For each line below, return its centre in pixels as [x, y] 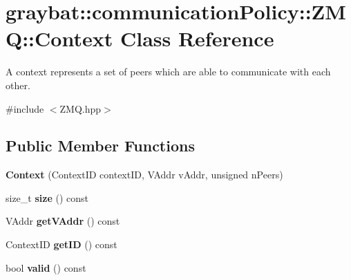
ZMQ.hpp [80, 108]
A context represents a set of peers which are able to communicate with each [168, 72]
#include [25, 108]
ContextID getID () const [61, 244]
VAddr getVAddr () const [63, 221]
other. [18, 85]
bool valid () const [46, 267]
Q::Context [59, 38]
